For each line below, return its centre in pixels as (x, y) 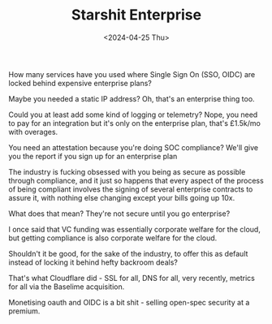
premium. (24, 311)
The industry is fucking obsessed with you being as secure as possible (127, 171)
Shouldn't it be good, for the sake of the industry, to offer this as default (128, 253)
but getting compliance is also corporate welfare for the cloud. (113, 238)
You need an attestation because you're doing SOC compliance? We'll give (133, 147)
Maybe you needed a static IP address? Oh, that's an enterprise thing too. (132, 98)
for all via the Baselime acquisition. (67, 287)
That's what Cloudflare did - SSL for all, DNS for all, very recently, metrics (132, 278)
